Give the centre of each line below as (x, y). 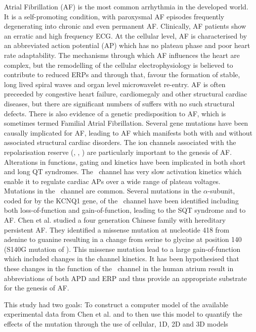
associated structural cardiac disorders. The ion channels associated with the (120, 142)
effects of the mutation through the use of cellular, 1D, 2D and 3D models (116, 324)
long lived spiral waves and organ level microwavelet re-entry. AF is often (115, 84)
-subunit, (221, 191)
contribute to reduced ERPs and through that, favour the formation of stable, (122, 74)
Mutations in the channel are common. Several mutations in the (103, 191)
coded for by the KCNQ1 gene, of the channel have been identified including (121, 200)
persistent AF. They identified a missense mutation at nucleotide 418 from (117, 229)
